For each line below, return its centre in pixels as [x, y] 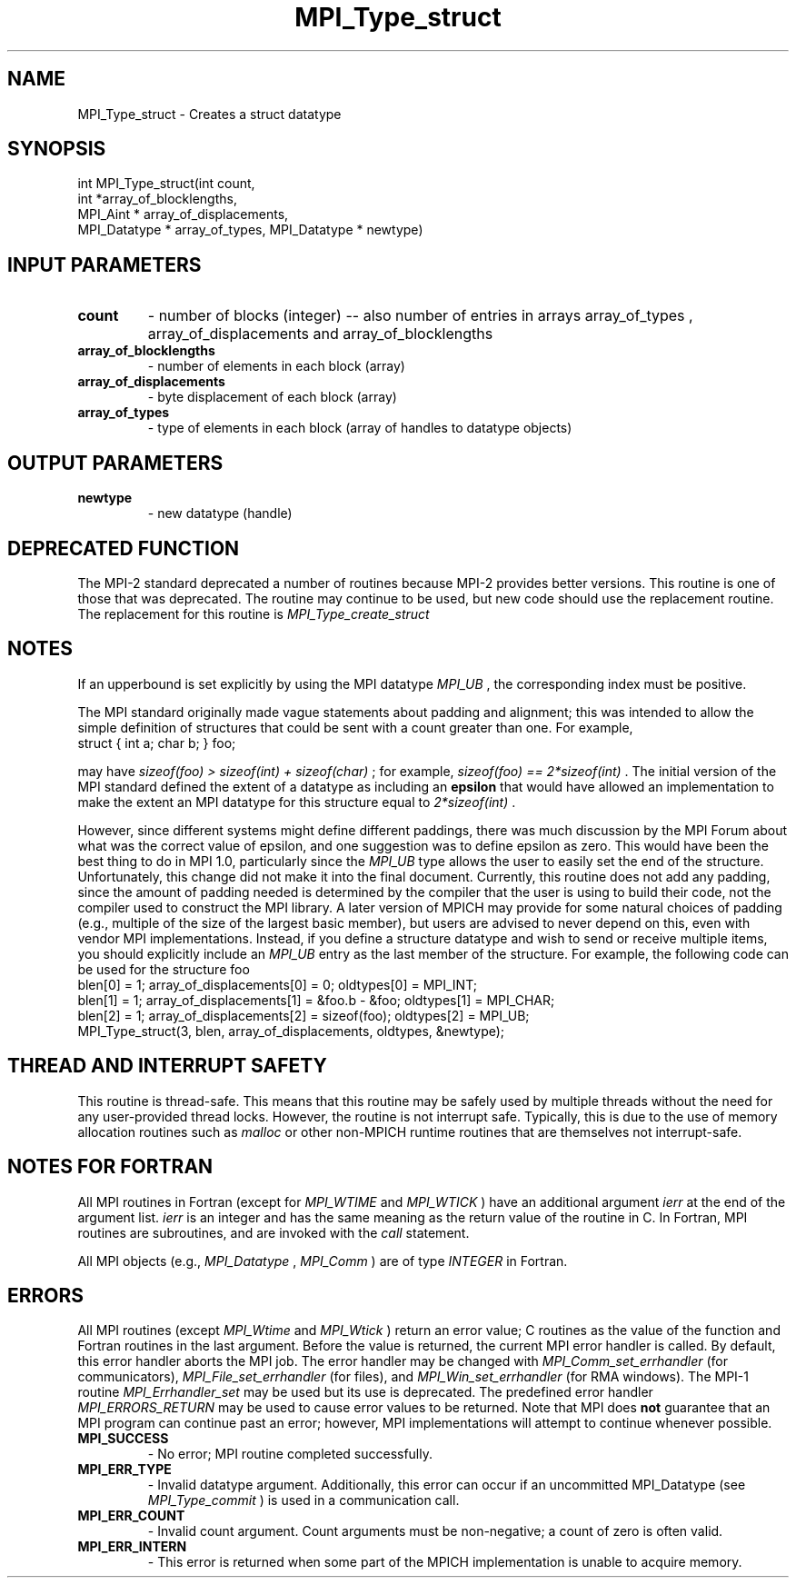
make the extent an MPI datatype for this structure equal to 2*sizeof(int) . [297, 802]
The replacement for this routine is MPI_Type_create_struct [254, 613]
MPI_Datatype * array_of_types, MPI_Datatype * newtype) [250, 230]
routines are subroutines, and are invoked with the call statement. [274, 1232]
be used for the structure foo [164, 969]
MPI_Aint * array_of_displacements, [183, 214]
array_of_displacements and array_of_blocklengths [320, 334]
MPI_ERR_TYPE [124, 1470]
